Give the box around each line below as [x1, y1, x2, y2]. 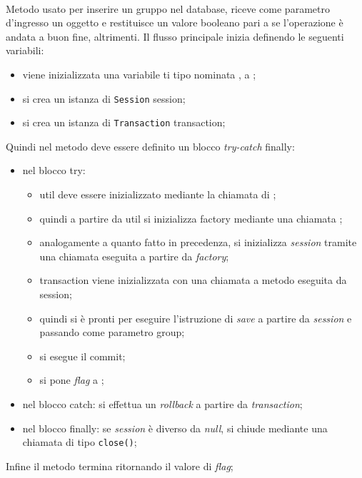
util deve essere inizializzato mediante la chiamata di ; [39, 187, 276, 202]
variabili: [6, 43, 44, 58]
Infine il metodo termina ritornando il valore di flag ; [6, 458, 233, 473]
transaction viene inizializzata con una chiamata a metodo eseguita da [39, 273, 347, 288]
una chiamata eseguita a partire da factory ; [39, 248, 229, 263]
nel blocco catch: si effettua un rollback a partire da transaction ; [22, 397, 303, 411]
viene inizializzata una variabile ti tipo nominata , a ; [22, 66, 256, 81]
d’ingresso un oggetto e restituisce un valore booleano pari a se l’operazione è [6, 15, 343, 30]
